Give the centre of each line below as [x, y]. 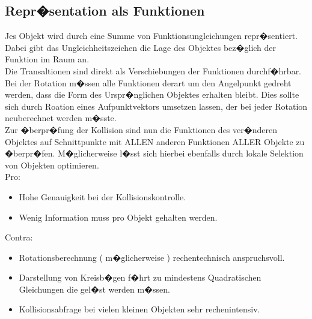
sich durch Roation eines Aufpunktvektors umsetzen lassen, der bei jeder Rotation [156, 106]
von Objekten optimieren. [52, 165]
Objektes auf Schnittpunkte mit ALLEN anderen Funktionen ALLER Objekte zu [155, 141]
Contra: [19, 237]
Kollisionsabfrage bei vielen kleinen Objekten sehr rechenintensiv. [139, 309]
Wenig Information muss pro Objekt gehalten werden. [118, 217]
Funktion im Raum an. [47, 59]
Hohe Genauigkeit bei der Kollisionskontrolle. [102, 196]
